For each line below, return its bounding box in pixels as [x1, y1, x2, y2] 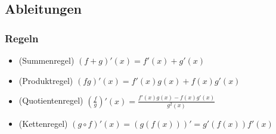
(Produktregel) [18, 74, 73, 86]
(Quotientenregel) [18, 94, 83, 107]
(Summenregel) [18, 54, 75, 66]
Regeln [5, 30, 39, 45]
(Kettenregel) [18, 117, 68, 129]
